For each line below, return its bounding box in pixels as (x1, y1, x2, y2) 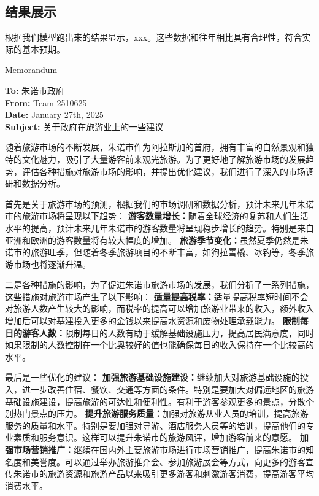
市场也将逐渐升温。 (13, 257, 91, 270)
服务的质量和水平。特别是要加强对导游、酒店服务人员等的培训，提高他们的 (5, 419, 306, 432)
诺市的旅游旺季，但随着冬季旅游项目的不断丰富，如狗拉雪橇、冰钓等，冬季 (5, 246, 306, 258)
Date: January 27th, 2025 (5, 108, 104, 121)
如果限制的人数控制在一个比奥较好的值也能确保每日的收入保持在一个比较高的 (5, 338, 314, 351)
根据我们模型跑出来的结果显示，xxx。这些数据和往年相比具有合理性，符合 (5, 31, 302, 44)
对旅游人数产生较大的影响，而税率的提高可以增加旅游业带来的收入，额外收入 (5, 302, 314, 315)
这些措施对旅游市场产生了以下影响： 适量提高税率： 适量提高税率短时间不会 (5, 290, 309, 303)
